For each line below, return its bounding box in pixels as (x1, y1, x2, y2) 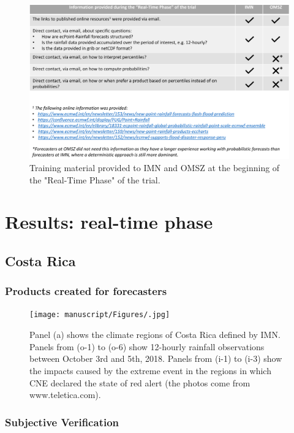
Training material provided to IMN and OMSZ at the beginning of (29, 161, 280, 174)
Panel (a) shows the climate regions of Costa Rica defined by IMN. (29, 328, 281, 341)
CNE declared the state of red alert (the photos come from (29, 376, 251, 389)
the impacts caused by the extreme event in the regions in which (29, 364, 271, 377)
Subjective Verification (5, 414, 119, 429)
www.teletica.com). (29, 388, 101, 401)
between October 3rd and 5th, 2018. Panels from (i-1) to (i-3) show (29, 352, 282, 365)
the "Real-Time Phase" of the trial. (29, 173, 160, 186)
